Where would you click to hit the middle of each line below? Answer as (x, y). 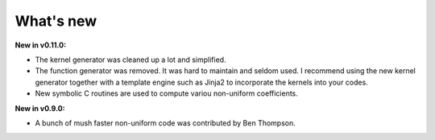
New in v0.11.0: (41, 45)
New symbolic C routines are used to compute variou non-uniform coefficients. (166, 93)
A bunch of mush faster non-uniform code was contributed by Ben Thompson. (165, 123)
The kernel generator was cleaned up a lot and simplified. (130, 60)
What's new (56, 21)
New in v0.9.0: (40, 108)
